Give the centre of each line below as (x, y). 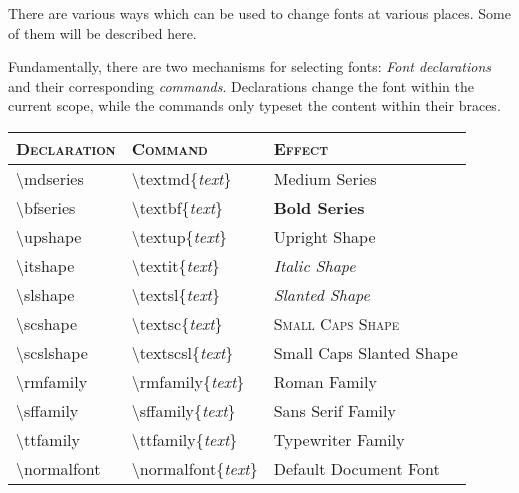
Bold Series (319, 207)
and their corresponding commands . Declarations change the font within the (241, 85)
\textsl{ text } (175, 294)
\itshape (45, 265)
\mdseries (50, 178)
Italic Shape (314, 265)
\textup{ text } (179, 236)
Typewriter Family (339, 439)
